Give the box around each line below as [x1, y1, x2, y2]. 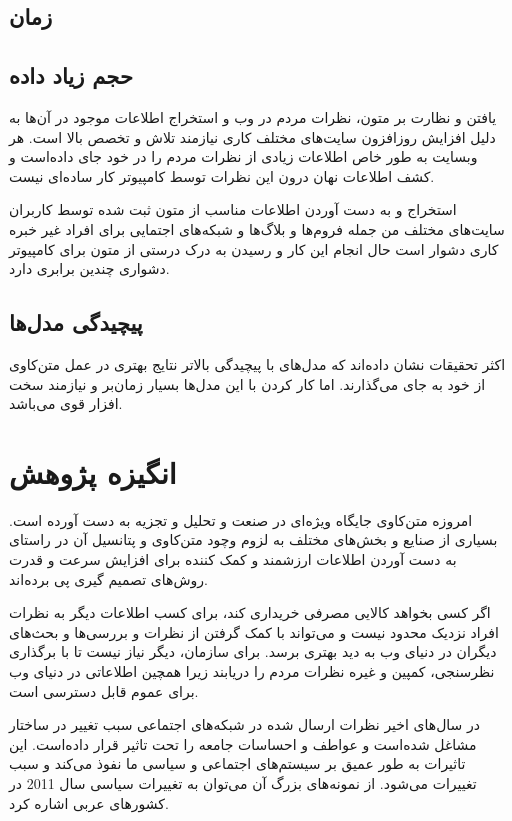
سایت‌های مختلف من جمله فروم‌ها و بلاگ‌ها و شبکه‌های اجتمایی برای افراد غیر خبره [9, 218, 505, 239]
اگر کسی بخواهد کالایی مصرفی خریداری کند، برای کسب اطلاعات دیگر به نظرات [9, 602, 491, 623]
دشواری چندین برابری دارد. [9, 258, 170, 279]
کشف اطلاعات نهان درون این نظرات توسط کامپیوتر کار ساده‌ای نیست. [9, 165, 435, 186]
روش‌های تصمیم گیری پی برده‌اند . [9, 568, 208, 589]
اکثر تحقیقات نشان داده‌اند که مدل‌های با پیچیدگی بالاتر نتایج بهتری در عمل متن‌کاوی [9, 353, 506, 374]
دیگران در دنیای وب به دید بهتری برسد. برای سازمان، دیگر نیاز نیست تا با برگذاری [9, 641, 497, 662]
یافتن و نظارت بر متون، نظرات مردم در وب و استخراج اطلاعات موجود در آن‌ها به [9, 106, 497, 127]
